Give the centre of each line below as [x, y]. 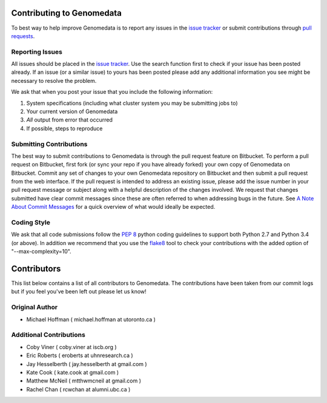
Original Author [34, 307]
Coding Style [31, 223]
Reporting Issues [37, 51]
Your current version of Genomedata [72, 111]
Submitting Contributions [49, 144]
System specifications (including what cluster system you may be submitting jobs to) [132, 103]
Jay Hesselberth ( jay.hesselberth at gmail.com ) [87, 364]
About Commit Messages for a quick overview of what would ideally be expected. [113, 207]
